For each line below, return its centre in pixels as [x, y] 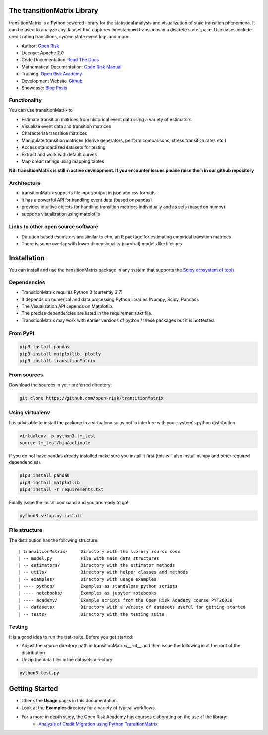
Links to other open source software [54, 227]
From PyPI [22, 333]
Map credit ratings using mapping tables [63, 161]
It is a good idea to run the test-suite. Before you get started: [71, 637]
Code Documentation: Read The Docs [60, 60]
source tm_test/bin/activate [55, 442]
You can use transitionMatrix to [41, 110]
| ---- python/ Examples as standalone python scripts [98, 586]
